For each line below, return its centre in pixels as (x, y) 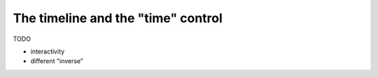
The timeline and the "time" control (118, 18)
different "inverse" (57, 61)
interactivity (48, 51)
